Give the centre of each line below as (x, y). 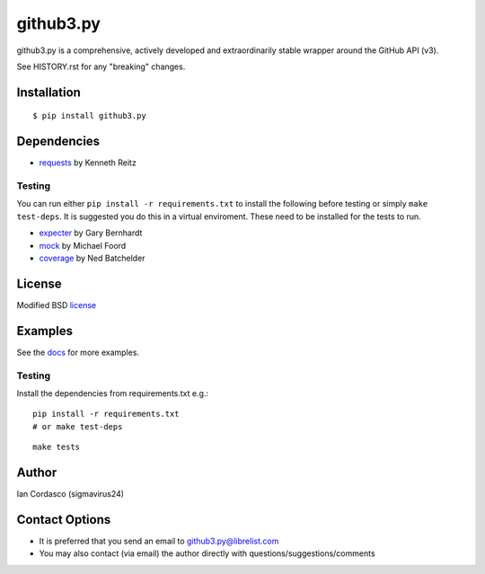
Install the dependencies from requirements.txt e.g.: (113, 393)
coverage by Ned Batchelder (92, 258)
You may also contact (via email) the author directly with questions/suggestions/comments (207, 553)
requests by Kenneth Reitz (88, 163)
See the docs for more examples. (78, 352)
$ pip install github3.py (90, 116)
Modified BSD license (57, 305)
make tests (57, 447)
